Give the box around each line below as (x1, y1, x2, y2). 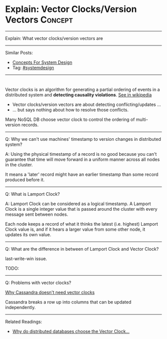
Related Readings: (5, 319, 42, 325)
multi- (136, 116, 148, 122)
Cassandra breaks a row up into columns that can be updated (5, 299, 132, 305)
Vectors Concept (5, 14, 73, 25)
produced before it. (5, 176, 45, 183)
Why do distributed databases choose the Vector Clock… (12, 328, 130, 334)
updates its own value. (5, 231, 51, 238)
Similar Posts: (5, 49, 33, 55)
